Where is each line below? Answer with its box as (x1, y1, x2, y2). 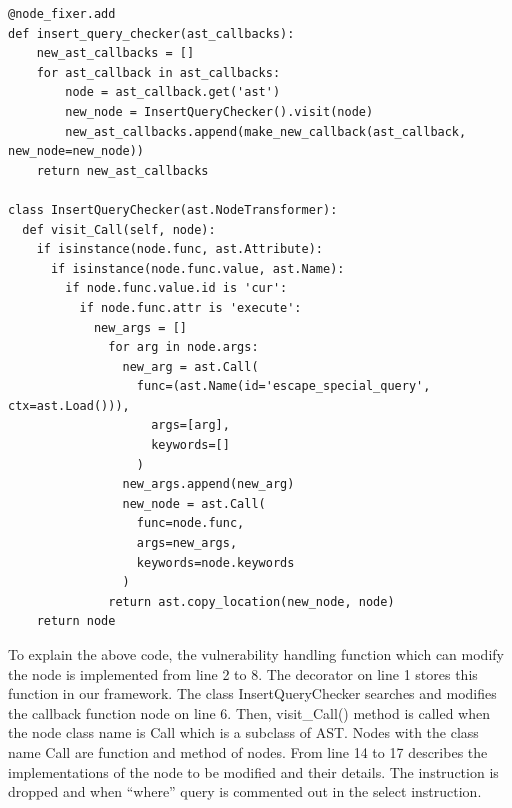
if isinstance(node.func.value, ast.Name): (50, 261, 345, 276)
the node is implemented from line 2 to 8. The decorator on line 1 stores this (8, 663, 478, 684)
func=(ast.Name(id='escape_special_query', (136, 379, 431, 394)
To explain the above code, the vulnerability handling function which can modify (8, 644, 504, 664)
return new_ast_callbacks (36, 163, 209, 178)
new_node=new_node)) (8, 144, 145, 159)
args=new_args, (136, 536, 238, 551)
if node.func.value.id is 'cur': (65, 281, 288, 296)
